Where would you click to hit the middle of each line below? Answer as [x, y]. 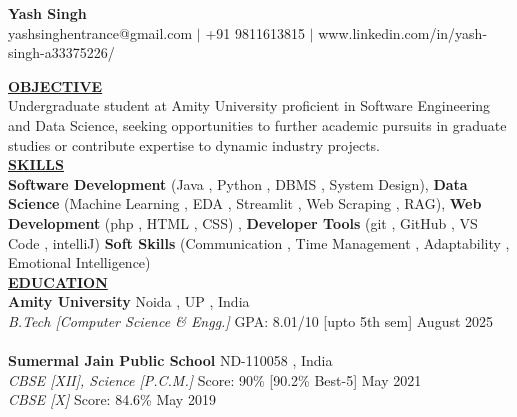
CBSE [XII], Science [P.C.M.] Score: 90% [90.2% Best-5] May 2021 [215, 379]
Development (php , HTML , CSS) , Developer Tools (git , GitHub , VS [243, 222]
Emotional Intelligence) [79, 262]
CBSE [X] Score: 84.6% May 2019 [112, 399]
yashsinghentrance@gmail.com [100, 32]
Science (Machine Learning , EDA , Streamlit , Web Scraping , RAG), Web [245, 203]
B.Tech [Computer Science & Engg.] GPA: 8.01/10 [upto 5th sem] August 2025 [251, 320]
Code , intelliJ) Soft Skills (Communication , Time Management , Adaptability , [259, 242]
